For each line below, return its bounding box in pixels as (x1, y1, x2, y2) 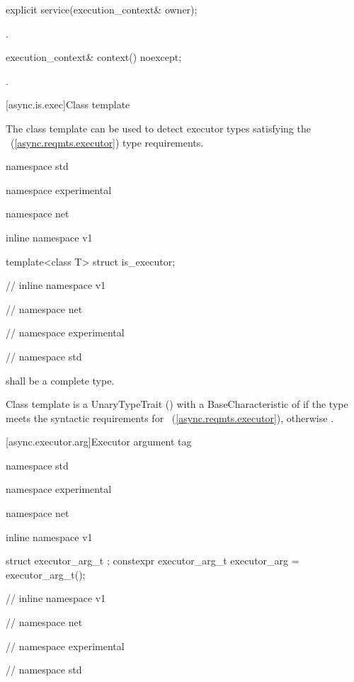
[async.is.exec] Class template (6, 97, 130, 112)
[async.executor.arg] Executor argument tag (6, 434, 192, 449)
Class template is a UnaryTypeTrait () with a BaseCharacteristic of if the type (6, 397, 348, 411)
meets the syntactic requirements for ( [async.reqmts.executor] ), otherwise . (6, 410, 334, 425)
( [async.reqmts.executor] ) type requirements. (10, 135, 204, 149)
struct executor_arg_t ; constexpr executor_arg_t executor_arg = (6, 553, 299, 568)
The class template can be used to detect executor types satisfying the (6, 120, 311, 135)
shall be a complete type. (6, 373, 115, 387)
